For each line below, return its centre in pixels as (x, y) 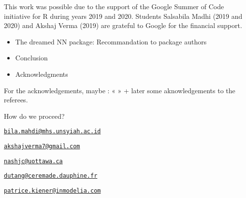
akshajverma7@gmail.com (42, 146)
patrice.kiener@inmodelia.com (52, 191)
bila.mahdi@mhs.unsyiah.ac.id (52, 132)
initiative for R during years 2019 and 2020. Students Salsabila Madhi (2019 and (123, 16)
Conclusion (31, 58)
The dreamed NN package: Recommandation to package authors (111, 41)
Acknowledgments (42, 74)
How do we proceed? (34, 116)
